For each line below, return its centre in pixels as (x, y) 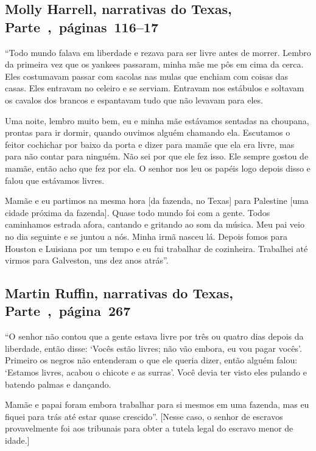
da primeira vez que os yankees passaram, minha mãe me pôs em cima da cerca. (154, 64)
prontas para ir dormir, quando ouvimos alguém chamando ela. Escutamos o (148, 132)
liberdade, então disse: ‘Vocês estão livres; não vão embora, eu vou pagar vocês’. (153, 348)
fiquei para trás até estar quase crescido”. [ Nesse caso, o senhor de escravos (144, 416)
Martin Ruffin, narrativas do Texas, (119, 293)
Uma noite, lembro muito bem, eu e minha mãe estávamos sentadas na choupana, (157, 120)
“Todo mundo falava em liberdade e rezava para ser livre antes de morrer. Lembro (158, 52)
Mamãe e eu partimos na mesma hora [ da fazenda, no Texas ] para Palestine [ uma (157, 201)
